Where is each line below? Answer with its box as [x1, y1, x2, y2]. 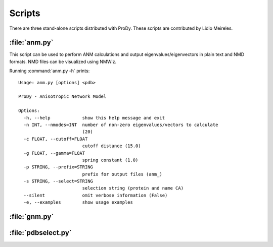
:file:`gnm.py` [9, 212, 54, 221]
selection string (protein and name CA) [82, 186, 184, 191]
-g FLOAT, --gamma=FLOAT [23, 150, 85, 156]
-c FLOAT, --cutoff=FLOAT [23, 136, 88, 142]
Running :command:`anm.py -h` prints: [9, 68, 90, 74]
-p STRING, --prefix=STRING [23, 164, 94, 170]
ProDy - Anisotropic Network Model [18, 94, 107, 99]
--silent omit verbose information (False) [23, 192, 168, 198]
